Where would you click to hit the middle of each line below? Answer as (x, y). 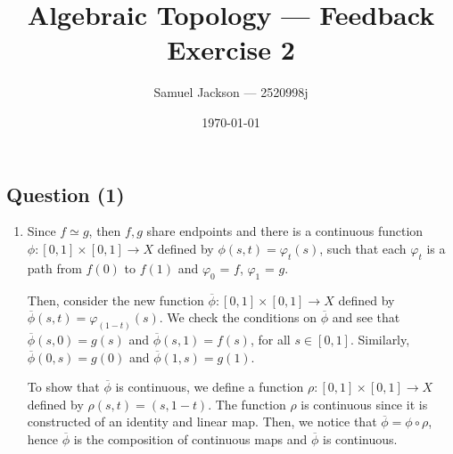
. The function (247, 404)
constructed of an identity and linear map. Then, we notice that (202, 422)
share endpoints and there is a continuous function (285, 231)
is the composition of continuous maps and (190, 438)
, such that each (363, 248)
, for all (270, 339)
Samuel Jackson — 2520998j (231, 92)
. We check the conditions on (238, 317)
